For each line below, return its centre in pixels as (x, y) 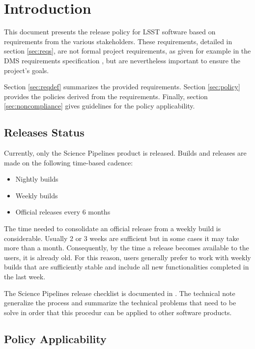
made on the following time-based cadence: (69, 162)
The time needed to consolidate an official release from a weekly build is (113, 228)
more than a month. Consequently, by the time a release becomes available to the (127, 248)
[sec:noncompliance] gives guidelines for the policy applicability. (99, 106)
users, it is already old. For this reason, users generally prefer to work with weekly (127, 257)
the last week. (25, 277)
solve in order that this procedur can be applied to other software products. (118, 312)
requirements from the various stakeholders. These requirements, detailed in (118, 41)
